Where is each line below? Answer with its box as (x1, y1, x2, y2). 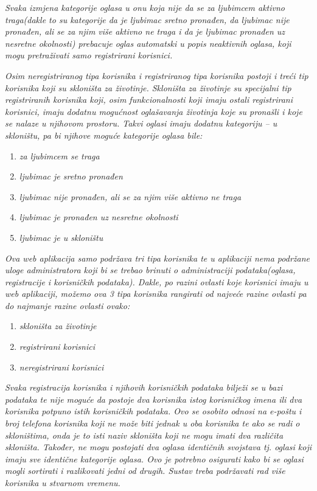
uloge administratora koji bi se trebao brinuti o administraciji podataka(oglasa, (5, 263, 296, 276)
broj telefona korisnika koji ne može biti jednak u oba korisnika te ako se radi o (5, 417, 300, 430)
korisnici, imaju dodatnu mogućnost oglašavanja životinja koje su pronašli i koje (5, 105, 302, 117)
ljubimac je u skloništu (19, 231, 103, 243)
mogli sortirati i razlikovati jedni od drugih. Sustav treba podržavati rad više (5, 464, 285, 477)
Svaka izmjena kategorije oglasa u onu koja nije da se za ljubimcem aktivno (5, 1, 285, 13)
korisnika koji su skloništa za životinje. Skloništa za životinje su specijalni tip (5, 81, 291, 94)
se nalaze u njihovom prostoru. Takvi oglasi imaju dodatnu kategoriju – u (5, 117, 277, 130)
